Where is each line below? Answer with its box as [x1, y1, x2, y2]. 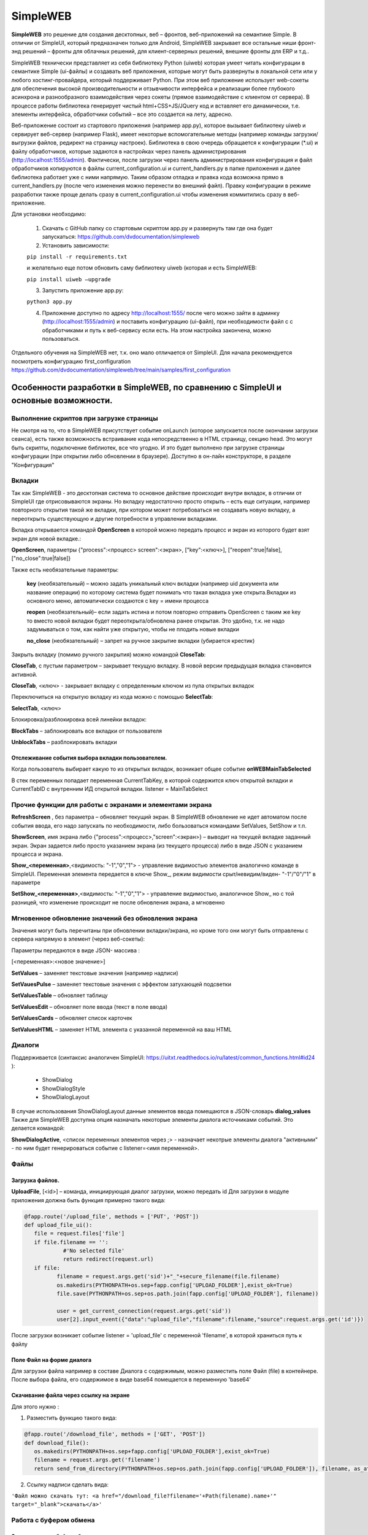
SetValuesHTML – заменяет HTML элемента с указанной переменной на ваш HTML [11, 1025, 232, 1033]
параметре [11, 879, 41, 887]
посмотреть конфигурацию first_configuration [11, 357, 131, 365]
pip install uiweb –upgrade [26, 276, 112, 282]
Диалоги [11, 1041, 39, 1049]
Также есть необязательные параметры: [11, 565, 119, 573]
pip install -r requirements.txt [26, 253, 128, 260]
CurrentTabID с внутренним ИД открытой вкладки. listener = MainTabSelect [11, 785, 208, 793]
